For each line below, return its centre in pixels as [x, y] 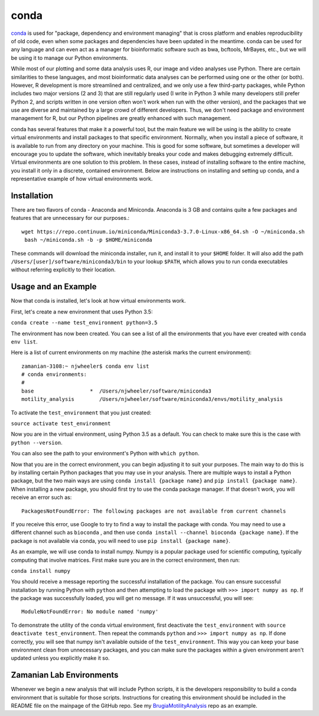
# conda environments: [54, 375]
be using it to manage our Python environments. [69, 58]
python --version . [37, 442]
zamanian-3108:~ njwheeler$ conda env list [85, 366]
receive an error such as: [41, 497]
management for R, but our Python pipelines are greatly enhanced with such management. [121, 118]
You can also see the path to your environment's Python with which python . [105, 453]
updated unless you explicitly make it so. [60, 658]
